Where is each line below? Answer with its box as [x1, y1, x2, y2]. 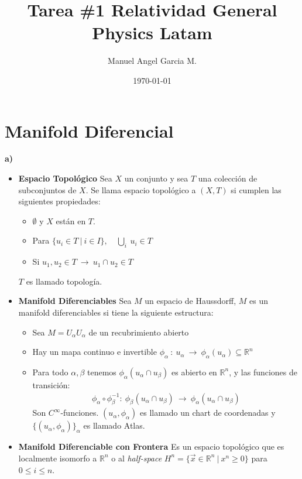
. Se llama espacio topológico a [85, 183, 196, 196]
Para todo [32, 365, 68, 378]
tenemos [87, 365, 116, 378]
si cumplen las [231, 183, 282, 196]
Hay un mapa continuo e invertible [32, 345, 157, 358]
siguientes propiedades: [18, 195, 101, 207]
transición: [32, 378, 70, 391]
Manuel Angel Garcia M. [108, 54, 197, 67]
